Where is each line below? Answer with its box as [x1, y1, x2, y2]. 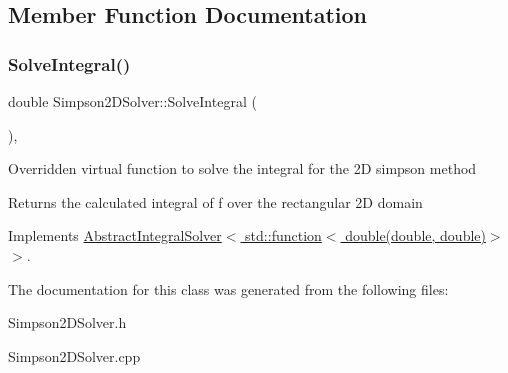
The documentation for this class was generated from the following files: [8, 278, 449, 299]
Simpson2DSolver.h [8, 312, 127, 333]
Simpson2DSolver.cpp [8, 345, 141, 366]
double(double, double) [345, 225, 486, 246]
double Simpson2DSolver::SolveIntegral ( [8, 91, 257, 111]
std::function [245, 225, 322, 246]
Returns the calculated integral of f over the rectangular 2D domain [8, 191, 423, 212]
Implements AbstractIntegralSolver [8, 225, 222, 246]
